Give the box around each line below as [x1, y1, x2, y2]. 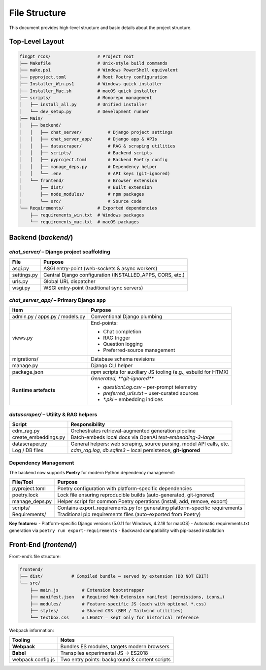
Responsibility [70, 421, 105, 428]
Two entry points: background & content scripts [60, 656, 171, 663]
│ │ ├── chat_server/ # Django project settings [19, 129, 173, 135]
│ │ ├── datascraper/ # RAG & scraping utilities [19, 143, 176, 149]
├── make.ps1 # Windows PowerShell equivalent [19, 67, 178, 73]
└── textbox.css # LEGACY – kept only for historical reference [30, 615, 199, 621]
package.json [12, 369, 44, 376]
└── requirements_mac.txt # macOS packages [30, 219, 139, 224]
